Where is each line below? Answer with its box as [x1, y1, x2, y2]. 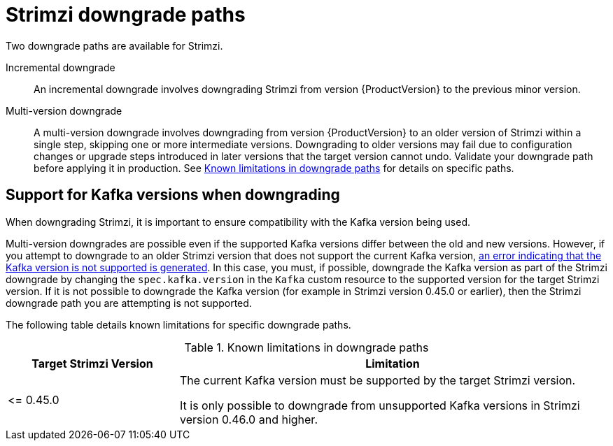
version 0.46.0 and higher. [179, 412, 318, 426]
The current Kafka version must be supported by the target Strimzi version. [179, 373, 576, 387]
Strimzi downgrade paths [6, 3, 246, 27]
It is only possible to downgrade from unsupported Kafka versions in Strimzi [179, 398, 580, 412]
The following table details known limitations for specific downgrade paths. [6, 318, 351, 331]
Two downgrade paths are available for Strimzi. [6, 39, 223, 52]
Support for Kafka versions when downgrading [6, 186, 340, 204]
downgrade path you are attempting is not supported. [6, 296, 252, 309]
